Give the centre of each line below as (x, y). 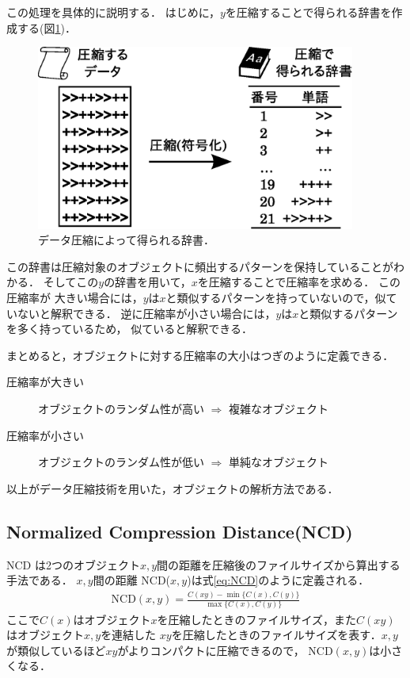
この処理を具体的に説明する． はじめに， (113, 12)
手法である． (40, 580)
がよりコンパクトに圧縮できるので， (211, 650)
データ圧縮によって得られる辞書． (126, 240)
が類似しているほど (56, 650)
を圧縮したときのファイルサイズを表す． (276, 635)
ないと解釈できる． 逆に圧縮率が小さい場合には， (146, 313)
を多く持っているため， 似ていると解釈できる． (129, 329)
